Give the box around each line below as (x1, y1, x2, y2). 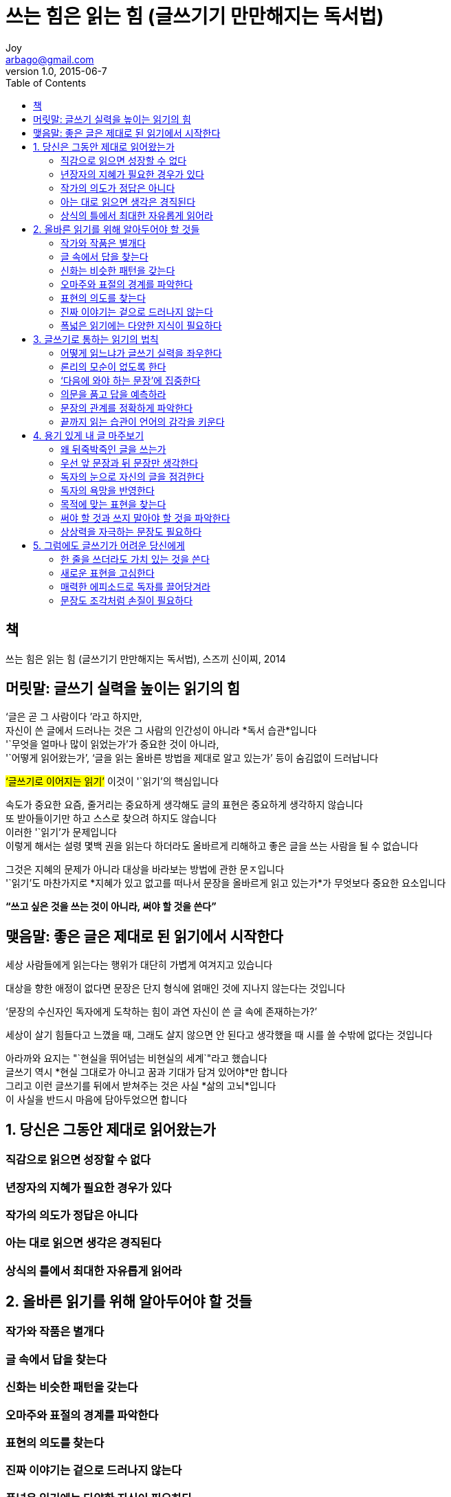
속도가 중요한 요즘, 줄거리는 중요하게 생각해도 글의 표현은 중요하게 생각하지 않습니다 (5, 799, 363, 811)
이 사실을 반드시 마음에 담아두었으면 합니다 (5, 1094, 188, 1106)
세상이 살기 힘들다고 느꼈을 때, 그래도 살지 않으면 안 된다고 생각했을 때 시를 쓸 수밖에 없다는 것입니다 (5, 1029, 432, 1041)
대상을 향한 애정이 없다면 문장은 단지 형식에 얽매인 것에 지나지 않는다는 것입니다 (5, 982, 346, 995)
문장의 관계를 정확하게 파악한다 (60, 401, 193, 414)
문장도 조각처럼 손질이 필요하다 (60, 594, 193, 606)
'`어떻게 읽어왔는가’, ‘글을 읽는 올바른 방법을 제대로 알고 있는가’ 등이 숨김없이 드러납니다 (5, 752, 379, 764)
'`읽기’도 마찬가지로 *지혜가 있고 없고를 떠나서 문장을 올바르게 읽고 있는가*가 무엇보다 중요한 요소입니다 (5, 877, 446, 889)
